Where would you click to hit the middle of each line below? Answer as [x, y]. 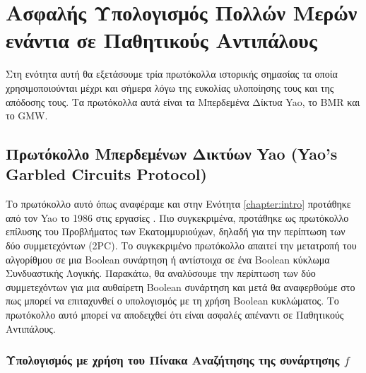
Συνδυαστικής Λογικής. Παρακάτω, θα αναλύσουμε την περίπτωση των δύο [161, 273]
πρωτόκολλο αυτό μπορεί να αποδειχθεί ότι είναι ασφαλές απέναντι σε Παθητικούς [175, 315]
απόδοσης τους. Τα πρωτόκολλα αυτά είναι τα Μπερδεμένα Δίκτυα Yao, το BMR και [183, 101]
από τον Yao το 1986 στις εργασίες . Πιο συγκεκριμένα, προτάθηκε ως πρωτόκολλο [177, 217]
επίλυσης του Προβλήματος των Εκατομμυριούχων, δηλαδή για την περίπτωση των [176, 231]
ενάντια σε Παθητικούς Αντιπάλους [161, 40]
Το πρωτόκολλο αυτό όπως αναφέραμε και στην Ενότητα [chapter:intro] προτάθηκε [178, 204]
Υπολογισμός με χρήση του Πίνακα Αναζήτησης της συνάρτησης [173, 360]
